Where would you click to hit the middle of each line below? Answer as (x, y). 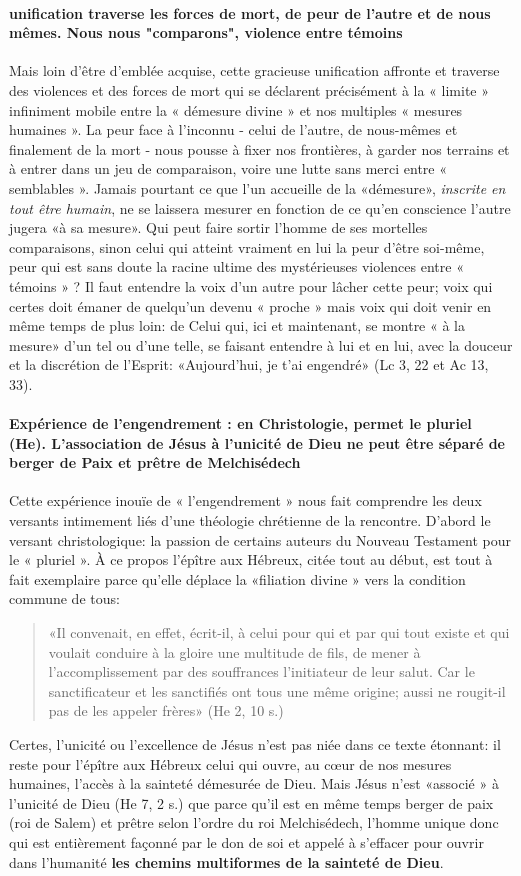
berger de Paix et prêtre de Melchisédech (155, 462)
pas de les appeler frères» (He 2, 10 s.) (166, 710)
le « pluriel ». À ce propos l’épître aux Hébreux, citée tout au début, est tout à (251, 559)
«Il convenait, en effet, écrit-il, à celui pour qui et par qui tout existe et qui (279, 632)
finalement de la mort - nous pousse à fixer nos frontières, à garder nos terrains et (259, 148)
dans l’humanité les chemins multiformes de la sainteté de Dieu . (226, 861)
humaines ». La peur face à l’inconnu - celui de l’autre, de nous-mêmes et (233, 129)
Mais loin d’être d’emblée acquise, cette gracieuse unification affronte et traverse (254, 70)
